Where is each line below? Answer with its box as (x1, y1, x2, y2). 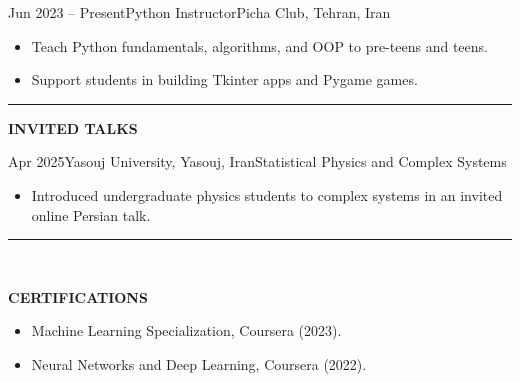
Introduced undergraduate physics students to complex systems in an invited (31, 184, 503, 205)
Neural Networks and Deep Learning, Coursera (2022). (31, 353, 367, 374)
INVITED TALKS (8, 117, 138, 138)
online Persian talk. (31, 204, 151, 225)
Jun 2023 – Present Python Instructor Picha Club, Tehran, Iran (8, 2, 391, 22)
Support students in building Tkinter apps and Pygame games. (31, 69, 418, 90)
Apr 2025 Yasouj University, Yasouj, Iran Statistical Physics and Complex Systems (8, 151, 507, 172)
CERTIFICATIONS (8, 286, 148, 307)
